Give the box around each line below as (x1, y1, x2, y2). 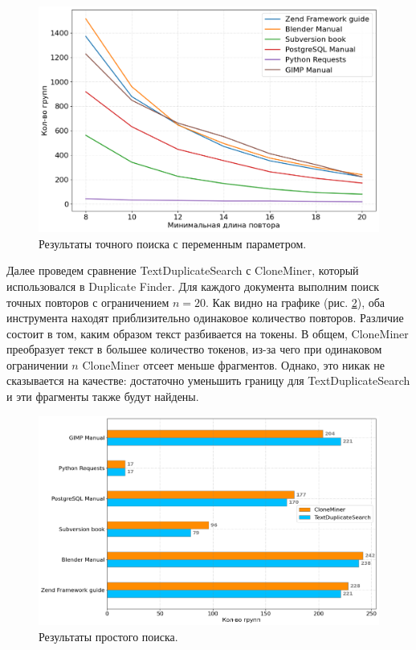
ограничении (6, 356, 68, 373)
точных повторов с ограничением (6, 293, 169, 310)
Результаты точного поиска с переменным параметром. (39, 235, 307, 251)
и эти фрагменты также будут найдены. (6, 388, 199, 405)
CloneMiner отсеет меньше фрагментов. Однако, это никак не (82, 356, 385, 373)
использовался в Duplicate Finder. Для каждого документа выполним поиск (6, 277, 379, 294)
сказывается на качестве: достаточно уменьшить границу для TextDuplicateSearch (6, 372, 410, 389)
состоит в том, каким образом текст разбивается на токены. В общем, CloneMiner (6, 325, 409, 341)
